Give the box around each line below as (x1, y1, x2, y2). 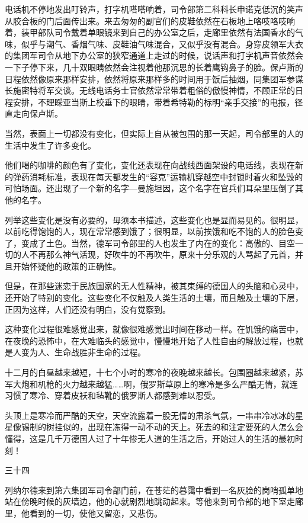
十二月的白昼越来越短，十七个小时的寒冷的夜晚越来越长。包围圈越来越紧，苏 (5, 366, 303, 378)
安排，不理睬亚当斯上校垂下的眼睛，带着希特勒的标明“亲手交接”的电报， (12, 95, 295, 108)
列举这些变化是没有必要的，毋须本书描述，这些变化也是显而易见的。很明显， (5, 213, 303, 226)
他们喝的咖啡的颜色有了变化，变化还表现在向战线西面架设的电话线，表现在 (5, 159, 295, 171)
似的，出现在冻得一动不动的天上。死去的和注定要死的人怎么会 (62, 421, 303, 433)
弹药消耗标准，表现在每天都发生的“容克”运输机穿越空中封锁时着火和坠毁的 (12, 170, 303, 182)
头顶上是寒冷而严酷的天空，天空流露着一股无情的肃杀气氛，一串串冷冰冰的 (5, 409, 295, 421)
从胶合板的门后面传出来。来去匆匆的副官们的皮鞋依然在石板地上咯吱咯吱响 (5, 14, 295, 27)
